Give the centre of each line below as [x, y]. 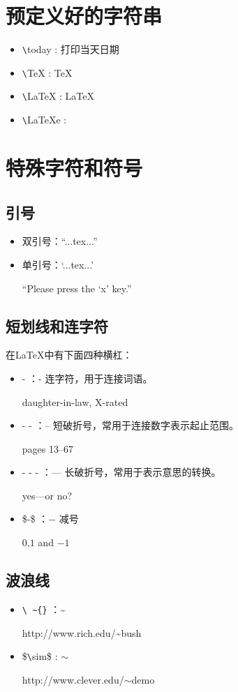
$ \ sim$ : [40, 656]
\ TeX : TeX [47, 72]
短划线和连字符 [57, 325]
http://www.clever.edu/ [73, 679]
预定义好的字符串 [84, 16]
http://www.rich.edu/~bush [82, 632]
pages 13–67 [47, 448]
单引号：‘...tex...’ [58, 264]
